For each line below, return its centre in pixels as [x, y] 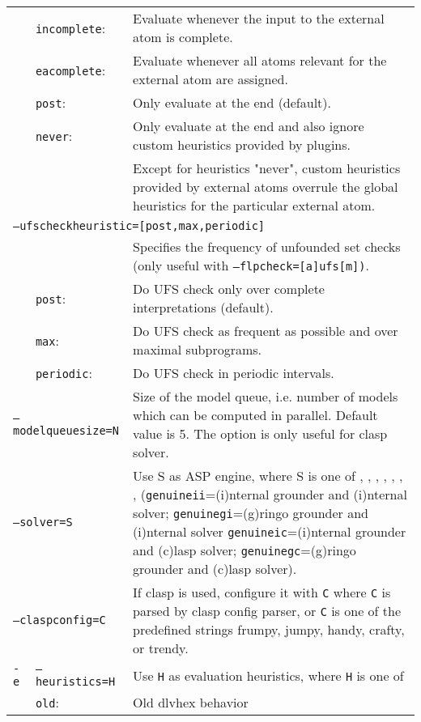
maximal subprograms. [198, 349]
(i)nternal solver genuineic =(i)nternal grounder [270, 531]
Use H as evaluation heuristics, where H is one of [268, 675]
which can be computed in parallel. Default [255, 415]
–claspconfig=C [60, 620]
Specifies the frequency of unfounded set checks [267, 246]
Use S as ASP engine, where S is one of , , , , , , [268, 476]
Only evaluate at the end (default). [232, 102]
